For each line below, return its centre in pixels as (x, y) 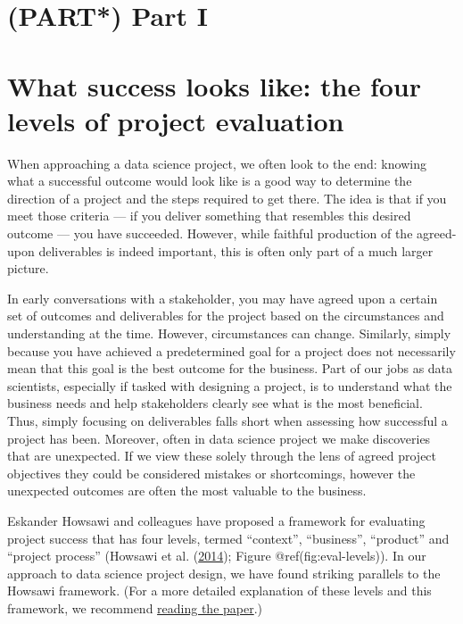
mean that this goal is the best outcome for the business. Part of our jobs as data (230, 368)
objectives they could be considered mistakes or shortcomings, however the (211, 473)
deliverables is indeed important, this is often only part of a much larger (236, 250)
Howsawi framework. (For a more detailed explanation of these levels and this (219, 591)
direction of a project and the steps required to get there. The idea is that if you (227, 198)
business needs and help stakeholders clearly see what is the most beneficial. (215, 403)
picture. (28, 268)
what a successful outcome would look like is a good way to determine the (210, 181)
